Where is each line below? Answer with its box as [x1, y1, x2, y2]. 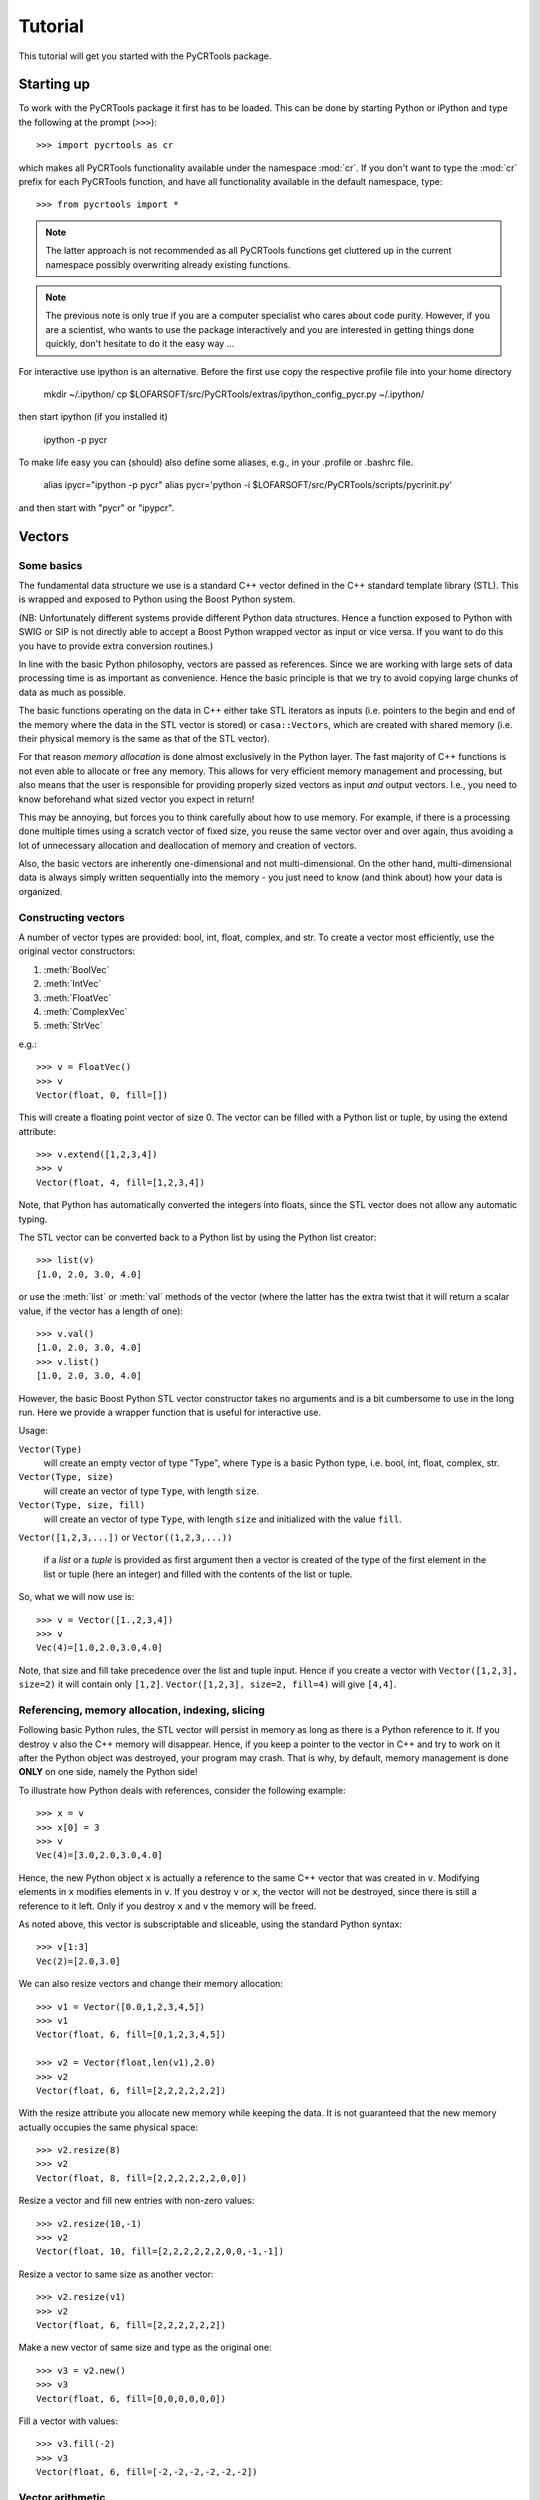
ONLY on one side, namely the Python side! [18, 1766, 198, 1778]
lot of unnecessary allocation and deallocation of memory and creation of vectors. [18, 839, 357, 851]
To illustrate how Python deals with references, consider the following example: [18, 1784, 346, 1796]
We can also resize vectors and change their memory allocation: [18, 1978, 284, 1990]
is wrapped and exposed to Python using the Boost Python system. [18, 593, 296, 605]
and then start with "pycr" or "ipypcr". [18, 501, 175, 514]
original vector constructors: [18, 945, 136, 957]
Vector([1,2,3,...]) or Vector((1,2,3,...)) [18, 1531, 233, 1544]
